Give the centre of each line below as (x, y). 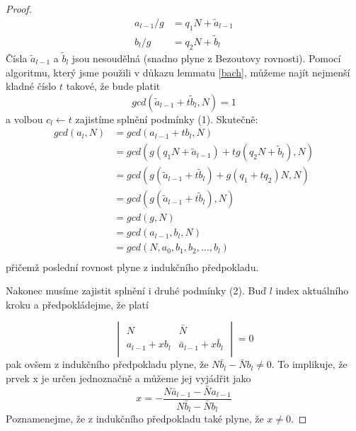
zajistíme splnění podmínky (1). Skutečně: (167, 119)
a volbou (24, 119)
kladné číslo (31, 86)
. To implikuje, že (309, 364)
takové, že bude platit (113, 86)
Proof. (19, 8)
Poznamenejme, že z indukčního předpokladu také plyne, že (135, 419)
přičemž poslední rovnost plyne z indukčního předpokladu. (132, 266)
